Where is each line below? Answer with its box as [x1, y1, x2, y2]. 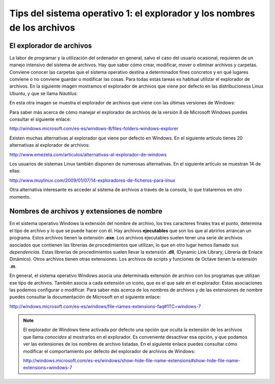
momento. [9, 194, 31, 200]
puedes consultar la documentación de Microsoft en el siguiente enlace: [9, 294, 161, 300]
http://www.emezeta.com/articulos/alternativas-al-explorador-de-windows [9, 151, 167, 157]
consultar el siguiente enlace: [9, 116, 71, 122]
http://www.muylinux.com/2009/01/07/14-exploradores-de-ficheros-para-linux [9, 177, 176, 183]
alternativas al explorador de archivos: [9, 142, 90, 148]
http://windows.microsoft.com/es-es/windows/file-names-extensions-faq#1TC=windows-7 [9, 303, 201, 309]
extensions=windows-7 [23, 365, 72, 371]
